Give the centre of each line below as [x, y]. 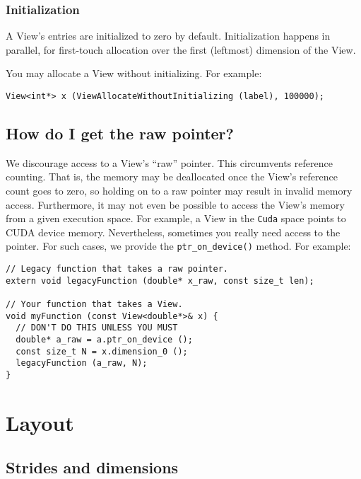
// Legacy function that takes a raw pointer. [117, 269]
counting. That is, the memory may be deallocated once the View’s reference [172, 177]
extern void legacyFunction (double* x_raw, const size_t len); [160, 281]
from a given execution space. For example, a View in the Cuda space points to [176, 218]
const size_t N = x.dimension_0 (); [102, 351]
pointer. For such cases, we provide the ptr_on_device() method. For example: [178, 246]
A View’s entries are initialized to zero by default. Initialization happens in [168, 36]
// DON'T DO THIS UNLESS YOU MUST [97, 328]
